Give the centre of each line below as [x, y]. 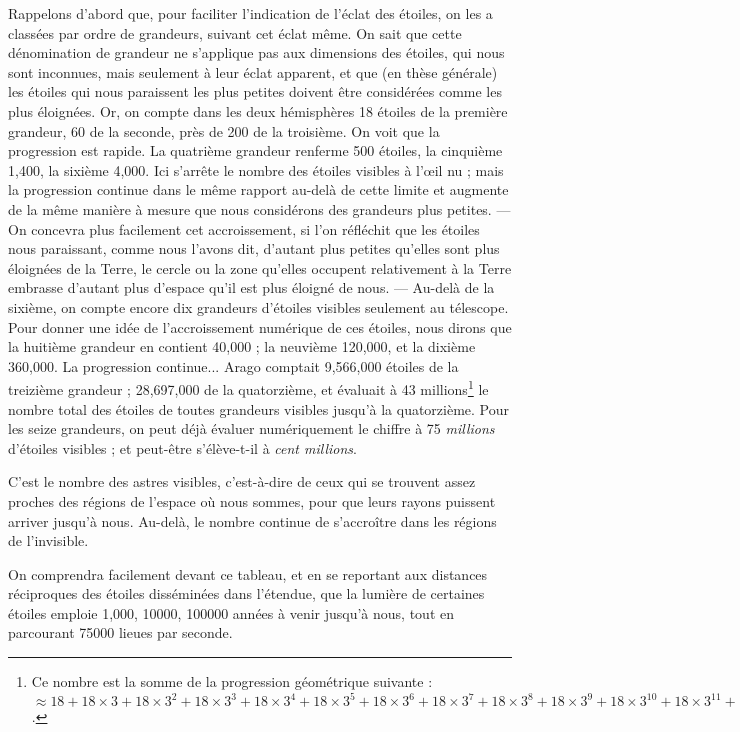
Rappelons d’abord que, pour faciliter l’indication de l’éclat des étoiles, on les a [250, 13]
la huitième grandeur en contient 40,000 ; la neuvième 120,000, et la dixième [242, 346]
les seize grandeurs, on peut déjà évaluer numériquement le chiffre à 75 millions [251, 428]
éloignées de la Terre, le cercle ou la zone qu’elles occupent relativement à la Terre [260, 267]
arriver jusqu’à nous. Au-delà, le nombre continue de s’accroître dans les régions [252, 520]
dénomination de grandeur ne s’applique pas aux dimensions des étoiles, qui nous [256, 52]
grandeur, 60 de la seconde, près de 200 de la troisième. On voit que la [224, 130]
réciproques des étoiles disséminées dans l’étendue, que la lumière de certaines [246, 593]
